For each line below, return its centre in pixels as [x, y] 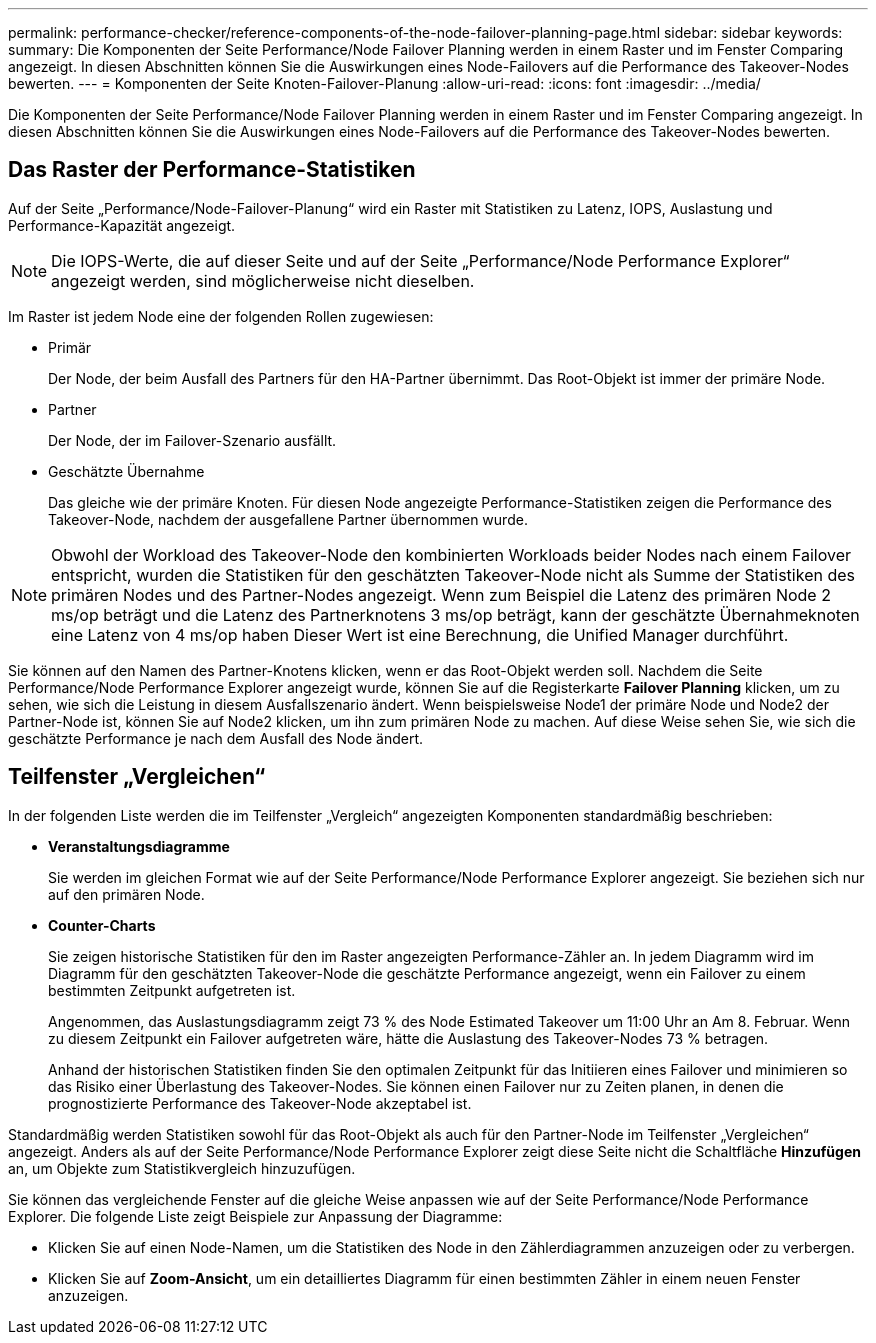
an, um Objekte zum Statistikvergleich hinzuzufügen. [182, 1168]
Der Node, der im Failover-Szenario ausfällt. [192, 440]
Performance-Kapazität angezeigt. [122, 225]
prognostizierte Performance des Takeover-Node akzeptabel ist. [260, 1103]
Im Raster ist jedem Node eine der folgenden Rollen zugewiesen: [221, 316]
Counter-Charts [102, 925]
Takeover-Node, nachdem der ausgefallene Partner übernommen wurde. [288, 519]
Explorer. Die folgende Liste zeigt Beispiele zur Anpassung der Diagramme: [255, 1216]
